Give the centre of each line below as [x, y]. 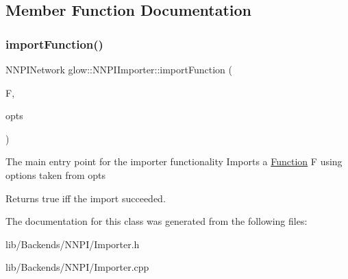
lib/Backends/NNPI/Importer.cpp [77, 267]
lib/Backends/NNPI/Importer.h [73, 244]
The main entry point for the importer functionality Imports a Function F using [174, 161]
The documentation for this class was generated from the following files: [157, 221]
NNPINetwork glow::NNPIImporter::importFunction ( [119, 69]
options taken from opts [56, 174]
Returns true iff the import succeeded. [86, 198]
